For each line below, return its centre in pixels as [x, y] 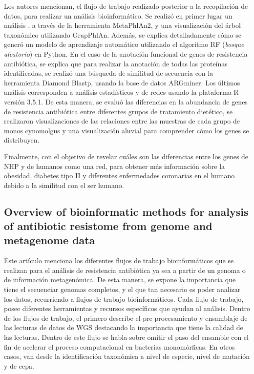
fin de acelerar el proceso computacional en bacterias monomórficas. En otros [119, 346]
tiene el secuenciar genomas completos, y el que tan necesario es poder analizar [122, 289]
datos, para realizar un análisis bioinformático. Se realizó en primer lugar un [118, 15]
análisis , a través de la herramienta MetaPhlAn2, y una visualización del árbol [122, 25]
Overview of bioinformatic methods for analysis [126, 211]
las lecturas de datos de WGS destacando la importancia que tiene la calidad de [124, 327]
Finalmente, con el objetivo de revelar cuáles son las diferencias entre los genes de [126, 156]
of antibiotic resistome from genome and [108, 226]
